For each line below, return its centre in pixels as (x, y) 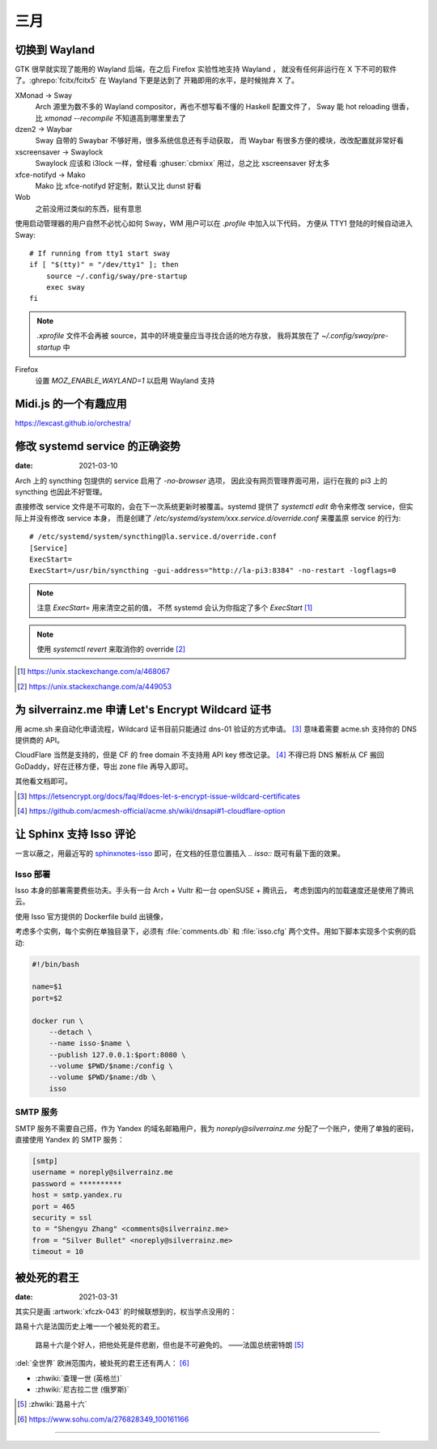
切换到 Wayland (55, 50)
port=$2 (47, 998)
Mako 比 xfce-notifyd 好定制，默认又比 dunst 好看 (119, 185)
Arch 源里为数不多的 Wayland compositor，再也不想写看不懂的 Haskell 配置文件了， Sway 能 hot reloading (212, 107)
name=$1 (47, 987)
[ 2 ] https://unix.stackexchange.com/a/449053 (95, 686)
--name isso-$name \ (90, 1043)
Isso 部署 (33, 874)
